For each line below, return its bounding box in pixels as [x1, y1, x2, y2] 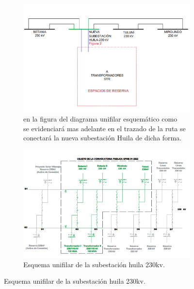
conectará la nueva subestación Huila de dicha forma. [23, 133, 182, 143]
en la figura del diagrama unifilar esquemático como [23, 114, 178, 124]
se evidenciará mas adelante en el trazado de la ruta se [23, 123, 186, 133]
